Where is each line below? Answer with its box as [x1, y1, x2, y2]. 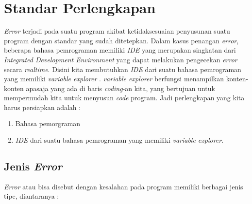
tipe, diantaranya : [4, 191, 59, 201]
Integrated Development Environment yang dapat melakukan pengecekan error [4, 54, 237, 64]
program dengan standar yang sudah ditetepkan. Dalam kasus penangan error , [4, 35, 239, 45]
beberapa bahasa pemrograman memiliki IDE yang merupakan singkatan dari [4, 45, 236, 55]
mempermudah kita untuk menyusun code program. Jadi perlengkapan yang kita [4, 93, 245, 103]
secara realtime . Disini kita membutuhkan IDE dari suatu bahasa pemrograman [4, 64, 241, 74]
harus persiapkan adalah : [4, 102, 81, 112]
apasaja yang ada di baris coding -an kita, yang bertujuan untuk [26, 83, 215, 93]
